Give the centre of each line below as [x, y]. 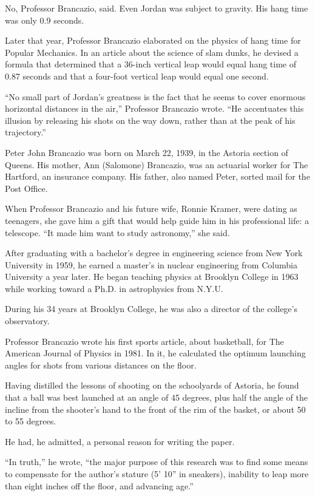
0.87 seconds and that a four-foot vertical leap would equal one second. [137, 76]
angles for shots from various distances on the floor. [101, 365]
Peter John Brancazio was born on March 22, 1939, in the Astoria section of [147, 152]
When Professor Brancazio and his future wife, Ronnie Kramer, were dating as [151, 209]
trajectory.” [25, 132]
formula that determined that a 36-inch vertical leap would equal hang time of [151, 64]
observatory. [27, 321]
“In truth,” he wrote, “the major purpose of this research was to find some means [157, 462]
